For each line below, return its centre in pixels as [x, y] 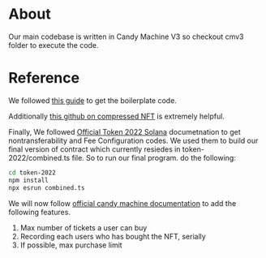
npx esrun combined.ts [47, 187]
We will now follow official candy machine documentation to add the [122, 203]
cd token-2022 [32, 172]
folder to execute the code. [54, 45]
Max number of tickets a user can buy [84, 227]
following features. [40, 212]
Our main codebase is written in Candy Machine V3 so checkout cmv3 [126, 37]
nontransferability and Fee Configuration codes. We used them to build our [133, 140]
